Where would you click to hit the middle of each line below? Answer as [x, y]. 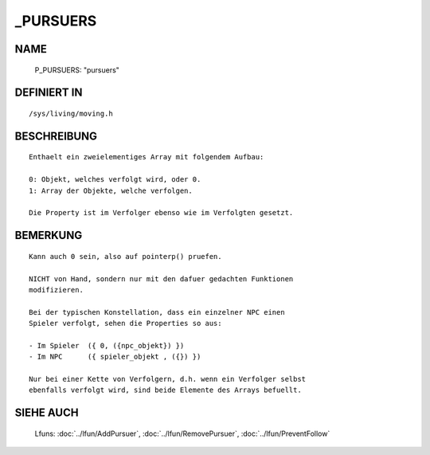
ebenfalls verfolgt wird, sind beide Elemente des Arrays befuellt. [165, 390]
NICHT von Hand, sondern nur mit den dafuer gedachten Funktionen [161, 278]
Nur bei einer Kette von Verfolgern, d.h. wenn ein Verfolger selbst [168, 379]
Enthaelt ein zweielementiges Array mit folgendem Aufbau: [147, 157]
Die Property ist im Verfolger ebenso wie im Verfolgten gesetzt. [161, 213]
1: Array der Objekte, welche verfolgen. [111, 190]
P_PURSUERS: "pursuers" [77, 70]
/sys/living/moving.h [71, 113]
